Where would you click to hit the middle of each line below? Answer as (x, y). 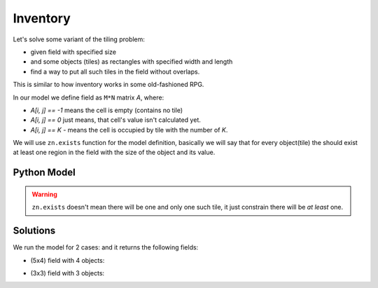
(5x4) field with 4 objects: (68, 260)
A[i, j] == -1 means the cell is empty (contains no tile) (107, 110)
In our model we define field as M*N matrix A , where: (89, 97)
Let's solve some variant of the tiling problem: (79, 39)
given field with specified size (73, 52)
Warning (44, 194)
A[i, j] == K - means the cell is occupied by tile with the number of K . (129, 130)
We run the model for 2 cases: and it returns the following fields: (106, 247)
